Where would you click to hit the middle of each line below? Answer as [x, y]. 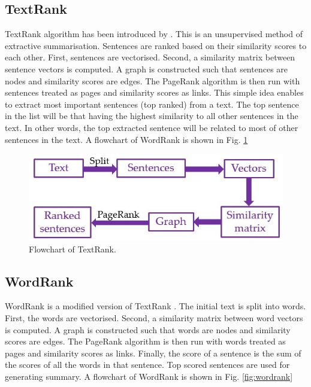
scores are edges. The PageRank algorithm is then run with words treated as [145, 341]
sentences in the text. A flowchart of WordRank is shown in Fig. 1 [126, 139]
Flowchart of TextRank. [73, 249]
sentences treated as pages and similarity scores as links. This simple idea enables [154, 92]
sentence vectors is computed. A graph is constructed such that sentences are [147, 68]
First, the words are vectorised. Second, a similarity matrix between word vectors [154, 317]
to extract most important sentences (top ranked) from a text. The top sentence [152, 104]
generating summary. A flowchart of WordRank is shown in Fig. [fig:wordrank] [149, 376]
